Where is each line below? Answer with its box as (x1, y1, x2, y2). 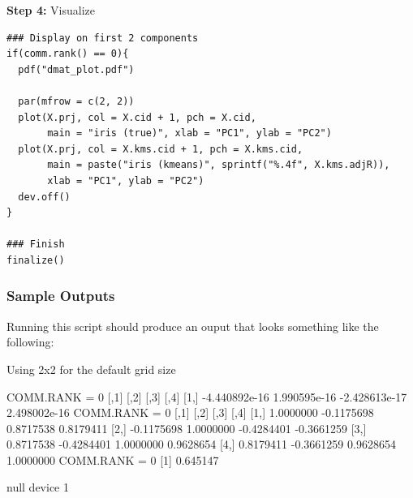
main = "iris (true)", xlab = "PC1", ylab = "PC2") (47, 127, 332, 140)
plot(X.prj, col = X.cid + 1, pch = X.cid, (18, 111, 256, 123)
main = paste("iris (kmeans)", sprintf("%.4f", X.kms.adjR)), (47, 159, 390, 171)
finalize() (6, 254, 65, 266)
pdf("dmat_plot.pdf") (18, 63, 135, 75)
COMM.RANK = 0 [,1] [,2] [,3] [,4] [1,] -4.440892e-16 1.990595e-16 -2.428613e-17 (6, 388, 407, 405)
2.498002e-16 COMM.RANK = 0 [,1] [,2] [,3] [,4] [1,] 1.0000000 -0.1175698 (6, 404, 374, 421)
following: (6, 333, 54, 350)
